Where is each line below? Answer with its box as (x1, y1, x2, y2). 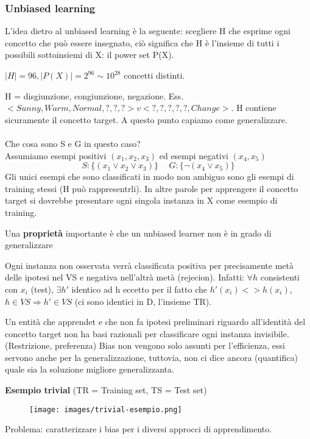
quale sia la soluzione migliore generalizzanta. (5, 363, 174, 376)
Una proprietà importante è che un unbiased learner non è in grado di (5, 226, 272, 239)
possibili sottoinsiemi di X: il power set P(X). (5, 48, 174, 61)
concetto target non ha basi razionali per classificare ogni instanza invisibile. (5, 327, 289, 340)
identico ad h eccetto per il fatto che (71, 282, 207, 295)
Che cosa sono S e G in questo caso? (5, 137, 141, 149)
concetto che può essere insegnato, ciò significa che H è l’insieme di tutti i (5, 36, 280, 49)
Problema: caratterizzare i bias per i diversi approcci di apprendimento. (5, 423, 272, 435)
